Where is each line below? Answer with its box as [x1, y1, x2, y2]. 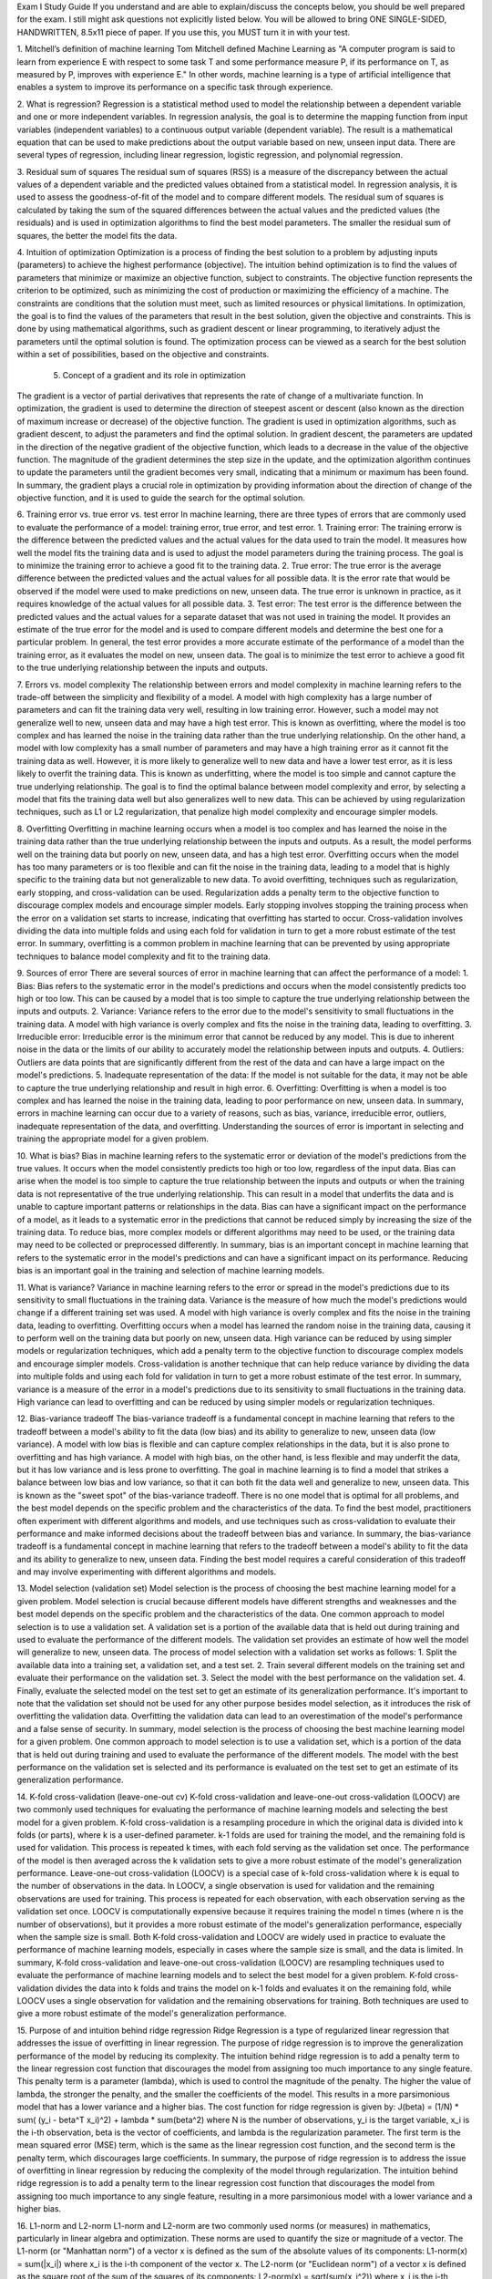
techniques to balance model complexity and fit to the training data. [16, 951, 271, 962]
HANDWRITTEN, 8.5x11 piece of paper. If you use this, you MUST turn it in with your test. [16, 26, 351, 37]
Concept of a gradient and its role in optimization [62, 369, 246, 380]
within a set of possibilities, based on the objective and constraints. [16, 349, 270, 360]
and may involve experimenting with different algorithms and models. [16, 1566, 277, 1577]
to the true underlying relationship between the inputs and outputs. [16, 662, 269, 674]
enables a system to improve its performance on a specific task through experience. [16, 82, 333, 93]
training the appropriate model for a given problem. [16, 1133, 209, 1144]
